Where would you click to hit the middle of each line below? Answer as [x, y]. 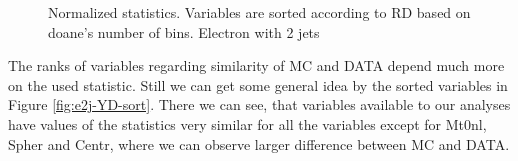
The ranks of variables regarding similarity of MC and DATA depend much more [256, 65]
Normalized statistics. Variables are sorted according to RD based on [259, 12]
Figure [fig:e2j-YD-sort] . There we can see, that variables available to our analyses [259, 104]
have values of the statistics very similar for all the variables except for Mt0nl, [247, 123]
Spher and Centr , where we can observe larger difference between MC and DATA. [259, 143]
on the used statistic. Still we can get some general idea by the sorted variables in [258, 84]
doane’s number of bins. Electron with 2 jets [184, 31]
